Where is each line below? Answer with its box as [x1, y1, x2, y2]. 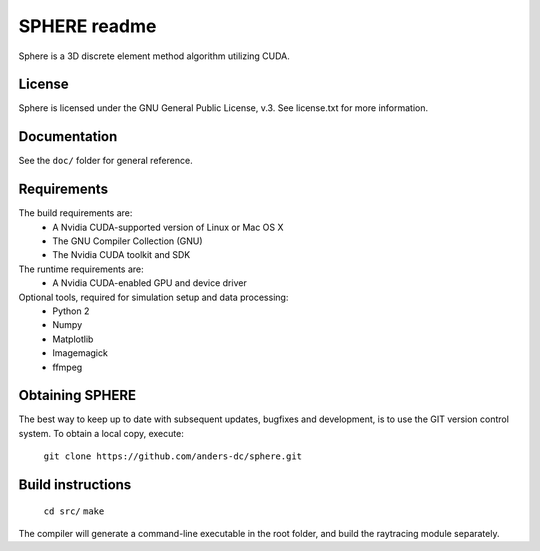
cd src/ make [43, 505, 105, 517]
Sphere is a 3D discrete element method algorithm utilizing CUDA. [18, 50, 290, 62]
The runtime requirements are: [18, 263, 144, 275]
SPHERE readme [18, 15, 157, 37]
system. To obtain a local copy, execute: [18, 427, 184, 439]
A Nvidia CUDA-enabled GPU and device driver [52, 277, 247, 289]
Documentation [18, 128, 118, 145]
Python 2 [52, 305, 90, 317]
